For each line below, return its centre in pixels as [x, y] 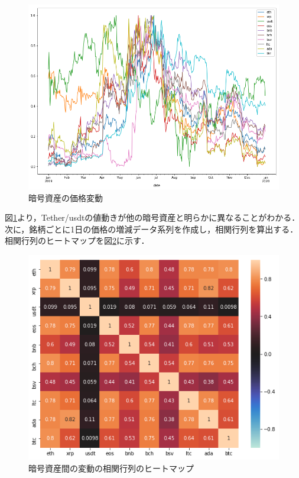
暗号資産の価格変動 [66, 197]
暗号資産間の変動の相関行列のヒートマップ [111, 468]
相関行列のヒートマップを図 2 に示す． [77, 240]
